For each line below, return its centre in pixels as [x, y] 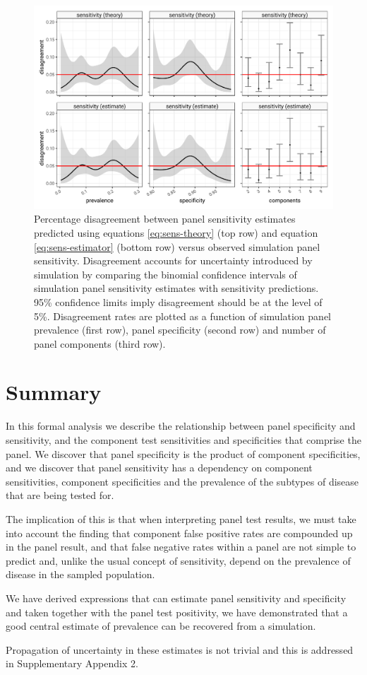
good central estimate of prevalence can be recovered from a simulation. [161, 626]
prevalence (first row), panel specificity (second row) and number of [180, 330]
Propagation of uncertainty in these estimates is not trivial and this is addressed [180, 649]
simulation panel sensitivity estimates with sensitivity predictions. [176, 288]
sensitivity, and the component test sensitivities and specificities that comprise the [183, 440]
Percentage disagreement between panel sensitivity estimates [165, 219]
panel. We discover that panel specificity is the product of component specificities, [183, 453]
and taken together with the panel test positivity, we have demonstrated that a [177, 612]
